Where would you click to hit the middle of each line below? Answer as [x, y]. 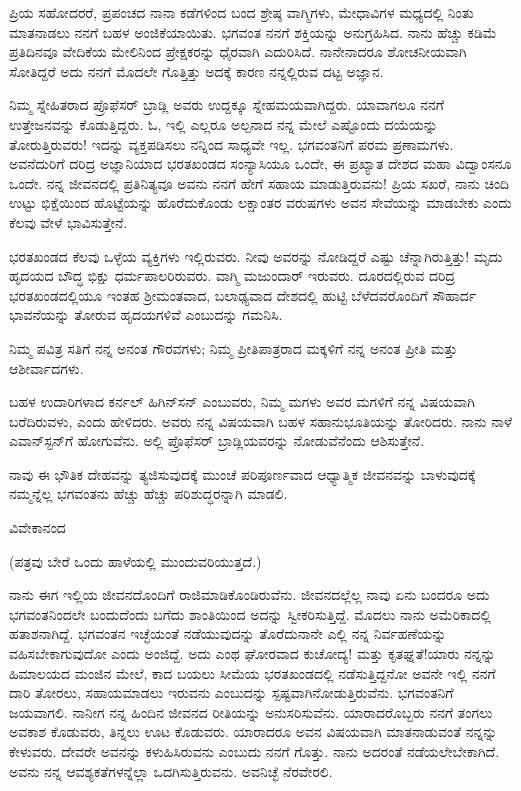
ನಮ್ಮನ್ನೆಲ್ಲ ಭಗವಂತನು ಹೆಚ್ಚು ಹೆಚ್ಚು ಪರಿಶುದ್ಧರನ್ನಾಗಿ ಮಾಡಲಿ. [148, 493]
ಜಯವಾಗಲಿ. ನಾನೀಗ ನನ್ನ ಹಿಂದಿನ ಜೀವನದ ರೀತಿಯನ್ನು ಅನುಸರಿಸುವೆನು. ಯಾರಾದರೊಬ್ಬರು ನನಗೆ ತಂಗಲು [251, 711]
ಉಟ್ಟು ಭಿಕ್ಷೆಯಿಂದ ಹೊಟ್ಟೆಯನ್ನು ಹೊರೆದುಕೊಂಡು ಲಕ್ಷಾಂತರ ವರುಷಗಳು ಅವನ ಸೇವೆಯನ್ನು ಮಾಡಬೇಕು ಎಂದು [260, 202]
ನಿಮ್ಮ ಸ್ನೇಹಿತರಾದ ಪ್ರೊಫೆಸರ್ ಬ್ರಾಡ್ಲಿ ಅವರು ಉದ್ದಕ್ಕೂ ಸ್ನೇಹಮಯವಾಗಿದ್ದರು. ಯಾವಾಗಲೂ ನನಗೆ [226, 104]
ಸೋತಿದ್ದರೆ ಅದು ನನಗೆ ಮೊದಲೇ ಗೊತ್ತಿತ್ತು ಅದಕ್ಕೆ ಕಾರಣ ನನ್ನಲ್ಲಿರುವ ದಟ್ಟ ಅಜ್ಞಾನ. [196, 70]
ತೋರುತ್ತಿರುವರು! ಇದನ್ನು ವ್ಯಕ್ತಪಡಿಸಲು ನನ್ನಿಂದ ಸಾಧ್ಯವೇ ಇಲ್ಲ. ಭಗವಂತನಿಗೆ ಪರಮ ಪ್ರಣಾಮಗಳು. [231, 143]
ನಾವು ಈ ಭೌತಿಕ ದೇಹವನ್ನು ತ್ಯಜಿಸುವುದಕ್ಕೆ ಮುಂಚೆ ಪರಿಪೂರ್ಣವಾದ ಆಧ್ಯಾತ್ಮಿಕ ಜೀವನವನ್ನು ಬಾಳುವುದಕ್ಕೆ [242, 473]
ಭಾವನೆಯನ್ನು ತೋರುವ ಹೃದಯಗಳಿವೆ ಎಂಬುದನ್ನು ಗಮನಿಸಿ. [146, 314]
